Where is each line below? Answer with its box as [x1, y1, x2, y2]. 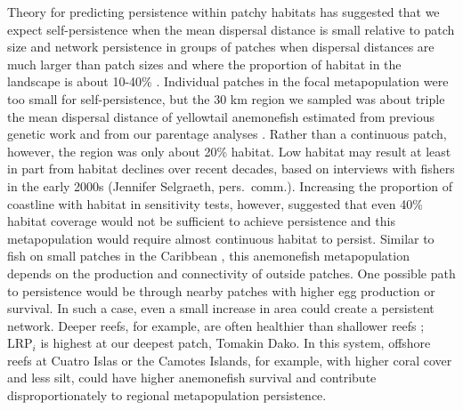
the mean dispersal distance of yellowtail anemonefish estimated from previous [7, 107, 435, 125]
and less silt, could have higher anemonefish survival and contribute [7, 368, 377, 387]
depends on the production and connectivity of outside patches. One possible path [7, 263, 456, 282]
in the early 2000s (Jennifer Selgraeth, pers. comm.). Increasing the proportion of [7, 176, 453, 195]
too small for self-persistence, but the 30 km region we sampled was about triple [7, 89, 445, 108]
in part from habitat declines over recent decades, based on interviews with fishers [7, 159, 455, 178]
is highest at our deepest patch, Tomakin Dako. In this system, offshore [40, 334, 431, 352]
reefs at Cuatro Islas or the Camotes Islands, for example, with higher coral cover [7, 350, 452, 369]
